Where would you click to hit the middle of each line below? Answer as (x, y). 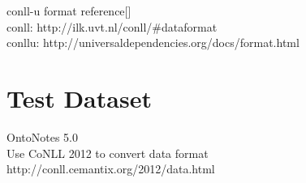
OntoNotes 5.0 (42, 136)
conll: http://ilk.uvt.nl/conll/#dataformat (112, 26)
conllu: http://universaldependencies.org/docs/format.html (153, 43)
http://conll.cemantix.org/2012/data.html (111, 169)
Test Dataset (79, 98)
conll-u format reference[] (69, 11)
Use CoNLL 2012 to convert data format (108, 153)
